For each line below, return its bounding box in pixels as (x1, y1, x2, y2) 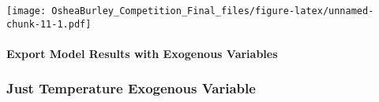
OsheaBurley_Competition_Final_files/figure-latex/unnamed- (51, 5, 374, 16)
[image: (6, 5, 47, 16)
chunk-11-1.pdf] (6, 18, 92, 30)
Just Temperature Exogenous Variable (6, 78, 256, 98)
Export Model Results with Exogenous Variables (6, 45, 278, 61)
